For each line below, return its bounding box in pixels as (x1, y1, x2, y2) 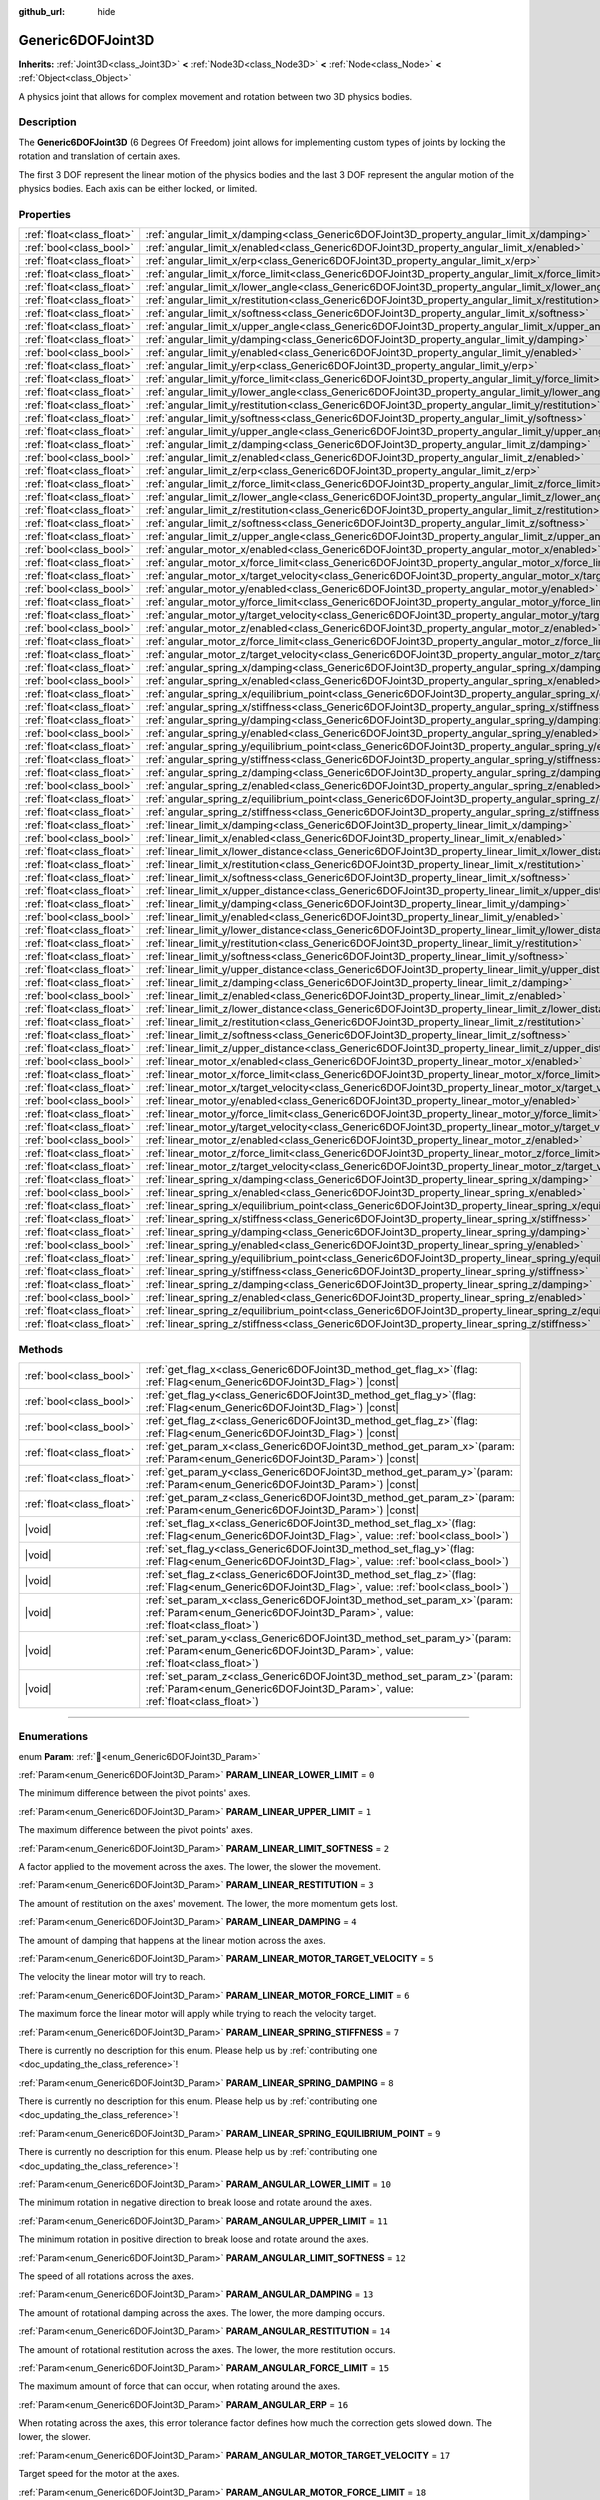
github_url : (18, 6, 65, 17)
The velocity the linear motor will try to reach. (18, 1971, 206, 1983)
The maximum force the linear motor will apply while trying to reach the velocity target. (18, 2008, 377, 2020)
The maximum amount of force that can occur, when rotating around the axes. (18, 2380, 341, 2392)
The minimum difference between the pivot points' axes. (18, 1787, 251, 1799)
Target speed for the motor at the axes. (18, 2468, 180, 2480)
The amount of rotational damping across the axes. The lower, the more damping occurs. (18, 2306, 385, 2319)
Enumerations (18, 1730, 89, 1744)
